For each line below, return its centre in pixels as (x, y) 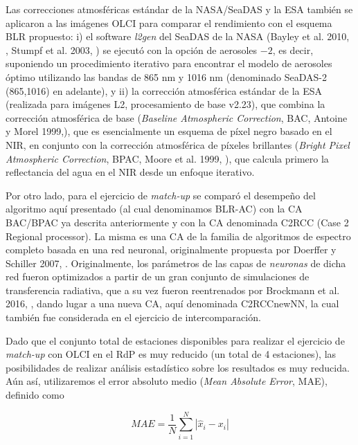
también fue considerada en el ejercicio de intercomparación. (133, 317)
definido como (35, 395)
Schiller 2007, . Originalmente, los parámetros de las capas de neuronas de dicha (176, 263)
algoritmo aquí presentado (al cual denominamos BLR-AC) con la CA (154, 209)
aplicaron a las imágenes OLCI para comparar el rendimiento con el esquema (169, 22)
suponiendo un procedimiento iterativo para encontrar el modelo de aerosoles (169, 63)
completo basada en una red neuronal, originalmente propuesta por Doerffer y (171, 249)
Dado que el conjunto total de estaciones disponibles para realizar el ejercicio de (175, 340)
